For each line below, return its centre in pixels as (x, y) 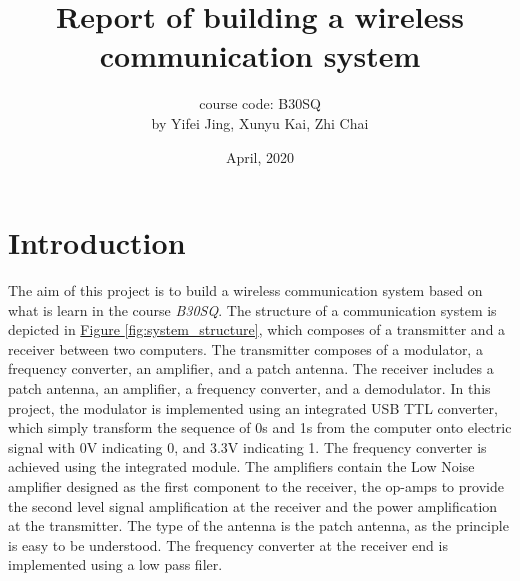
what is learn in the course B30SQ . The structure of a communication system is (252, 309)
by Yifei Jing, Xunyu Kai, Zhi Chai (260, 122)
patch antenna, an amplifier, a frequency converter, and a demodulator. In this (249, 388)
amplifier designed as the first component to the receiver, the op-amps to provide (256, 485)
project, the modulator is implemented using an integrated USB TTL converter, (253, 407)
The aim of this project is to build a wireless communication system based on (245, 290)
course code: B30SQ (260, 103)
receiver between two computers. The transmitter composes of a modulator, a (245, 348)
